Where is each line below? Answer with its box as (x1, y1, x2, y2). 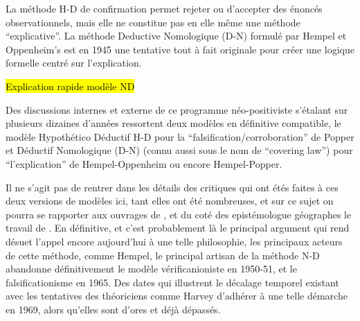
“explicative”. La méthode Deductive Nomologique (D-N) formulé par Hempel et (6, 28, 347, 43)
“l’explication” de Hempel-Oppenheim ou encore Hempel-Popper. (6, 156, 282, 171)
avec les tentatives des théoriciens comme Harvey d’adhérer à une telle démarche (6, 288, 348, 303)
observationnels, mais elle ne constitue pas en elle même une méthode (6, 15, 300, 29)
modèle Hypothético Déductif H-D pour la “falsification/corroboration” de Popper (6, 129, 354, 144)
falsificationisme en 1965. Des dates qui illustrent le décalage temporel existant (6, 275, 339, 289)
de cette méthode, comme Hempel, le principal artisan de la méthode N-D (6, 248, 320, 262)
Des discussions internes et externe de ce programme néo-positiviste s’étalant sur (6, 102, 348, 116)
